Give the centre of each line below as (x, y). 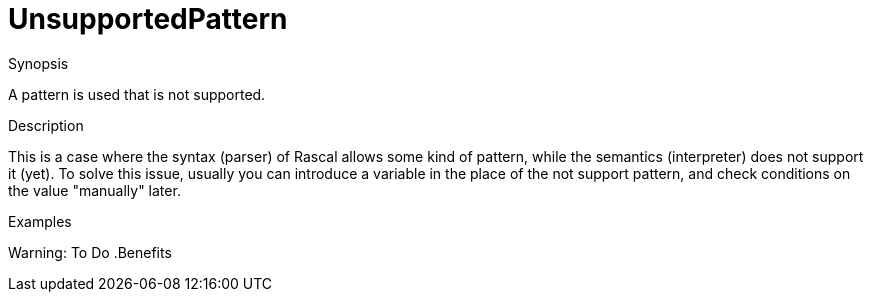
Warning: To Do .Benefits (90, 252)
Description (46, 125)
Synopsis (38, 63)
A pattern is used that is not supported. (137, 94)
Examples (40, 221)
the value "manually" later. (94, 190)
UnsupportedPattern (148, 19)
